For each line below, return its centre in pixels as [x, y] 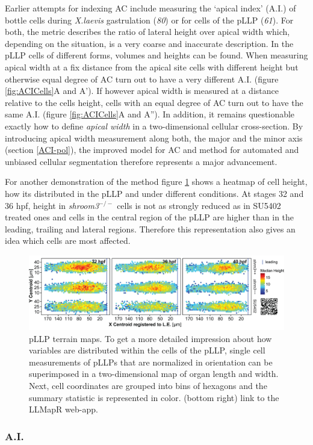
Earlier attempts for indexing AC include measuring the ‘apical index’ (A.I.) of [150, 8]
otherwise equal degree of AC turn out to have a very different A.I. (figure [142, 79]
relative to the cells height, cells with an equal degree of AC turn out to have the [154, 102]
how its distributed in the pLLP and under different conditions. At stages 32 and [154, 193]
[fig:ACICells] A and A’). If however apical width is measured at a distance [142, 91]
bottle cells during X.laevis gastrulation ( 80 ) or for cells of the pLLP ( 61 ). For [149, 20]
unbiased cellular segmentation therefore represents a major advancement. [141, 161]
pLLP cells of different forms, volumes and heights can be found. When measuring [156, 55]
